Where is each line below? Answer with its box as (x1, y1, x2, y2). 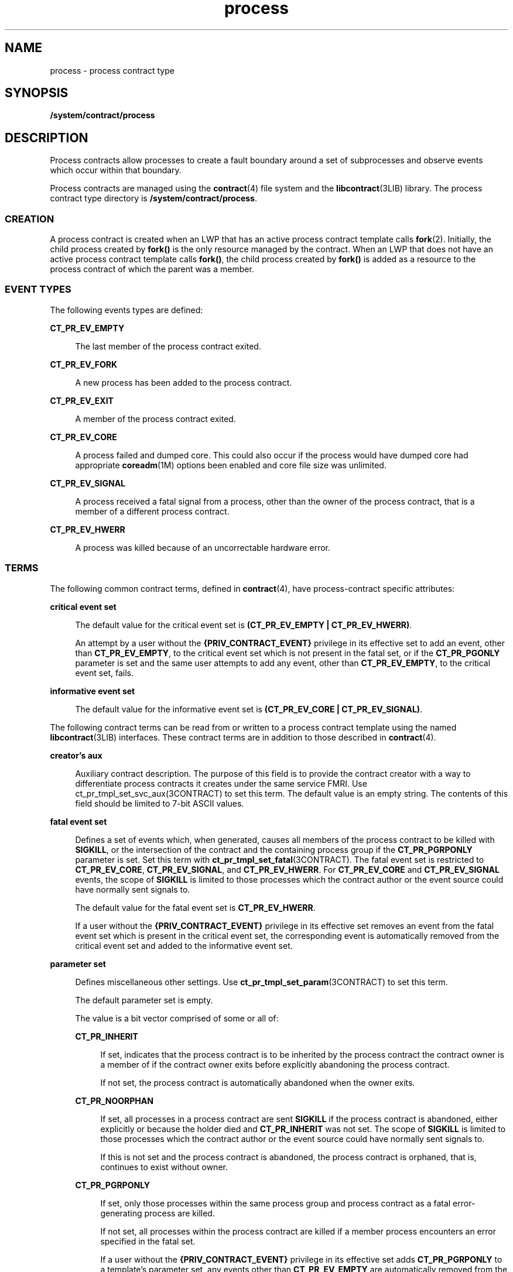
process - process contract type (50, 65, 175, 76)
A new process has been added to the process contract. (75, 377, 292, 388)
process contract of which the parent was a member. (50, 264, 254, 275)
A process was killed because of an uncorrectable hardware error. (75, 542, 331, 553)
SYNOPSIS (5, 85, 69, 101)
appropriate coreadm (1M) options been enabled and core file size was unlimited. (75, 460, 387, 470)
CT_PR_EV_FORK (50, 359, 118, 369)
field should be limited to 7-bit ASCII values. (75, 798, 244, 808)
